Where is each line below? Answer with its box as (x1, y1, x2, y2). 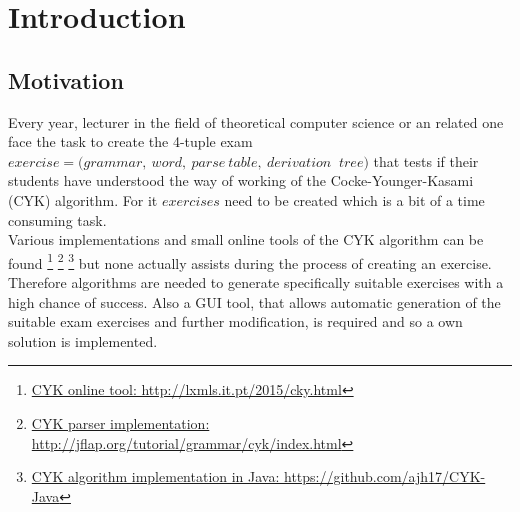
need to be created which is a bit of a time (224, 189, 485, 210)
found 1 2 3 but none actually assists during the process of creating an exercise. (8, 249, 492, 273)
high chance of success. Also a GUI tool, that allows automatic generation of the (8, 291, 501, 312)
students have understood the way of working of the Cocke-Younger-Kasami (8, 170, 474, 191)
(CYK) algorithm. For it (8, 189, 158, 210)
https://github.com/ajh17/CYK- (284, 466, 486, 487)
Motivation (8, 64, 124, 95)
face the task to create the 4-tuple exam (8, 131, 253, 152)
